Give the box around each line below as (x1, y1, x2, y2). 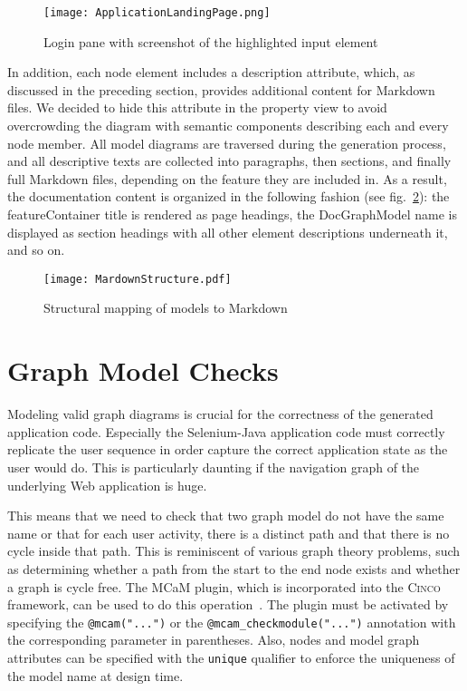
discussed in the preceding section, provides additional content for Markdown (7, 80, 435, 99)
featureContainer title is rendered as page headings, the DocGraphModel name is (7, 205, 458, 223)
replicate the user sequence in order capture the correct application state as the (7, 440, 448, 459)
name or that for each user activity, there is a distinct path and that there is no (7, 523, 450, 542)
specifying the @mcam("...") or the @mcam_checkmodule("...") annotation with (7, 612, 456, 631)
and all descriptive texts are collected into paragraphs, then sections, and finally (7, 151, 452, 170)
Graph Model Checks (7, 352, 279, 389)
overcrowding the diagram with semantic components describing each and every (7, 116, 449, 135)
